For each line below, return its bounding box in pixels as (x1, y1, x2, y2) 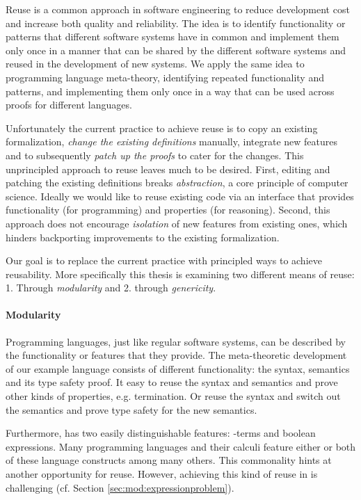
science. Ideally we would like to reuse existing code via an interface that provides (6, 188, 354, 203)
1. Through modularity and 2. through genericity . (6, 280, 216, 295)
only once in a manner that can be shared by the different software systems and (6, 42, 346, 57)
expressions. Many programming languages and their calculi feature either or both (6, 439, 356, 453)
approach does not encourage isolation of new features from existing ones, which (6, 216, 348, 230)
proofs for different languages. (6, 97, 132, 112)
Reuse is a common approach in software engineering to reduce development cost (6, 2, 350, 16)
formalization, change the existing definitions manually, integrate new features (6, 134, 337, 149)
